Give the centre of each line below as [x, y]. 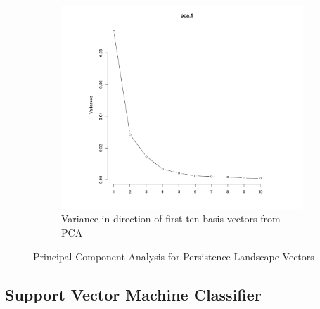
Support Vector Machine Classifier [133, 294]
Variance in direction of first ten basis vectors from [171, 219]
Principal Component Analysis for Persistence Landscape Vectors [174, 256]
